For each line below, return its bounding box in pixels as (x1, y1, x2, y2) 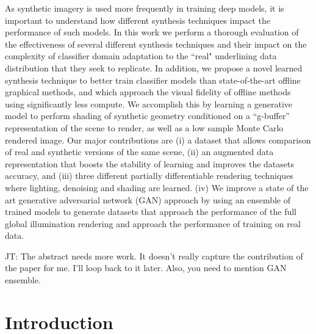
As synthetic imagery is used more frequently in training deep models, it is (5, 2, 284, 14)
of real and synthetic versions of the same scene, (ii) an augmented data (5, 145, 274, 158)
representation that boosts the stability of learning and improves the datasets (5, 157, 294, 170)
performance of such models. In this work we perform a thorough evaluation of (5, 26, 299, 38)
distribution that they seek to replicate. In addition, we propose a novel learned (5, 61, 303, 74)
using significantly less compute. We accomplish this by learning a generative (5, 97, 293, 110)
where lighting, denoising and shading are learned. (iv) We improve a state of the (5, 181, 309, 194)
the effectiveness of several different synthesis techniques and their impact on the (5, 37, 307, 50)
